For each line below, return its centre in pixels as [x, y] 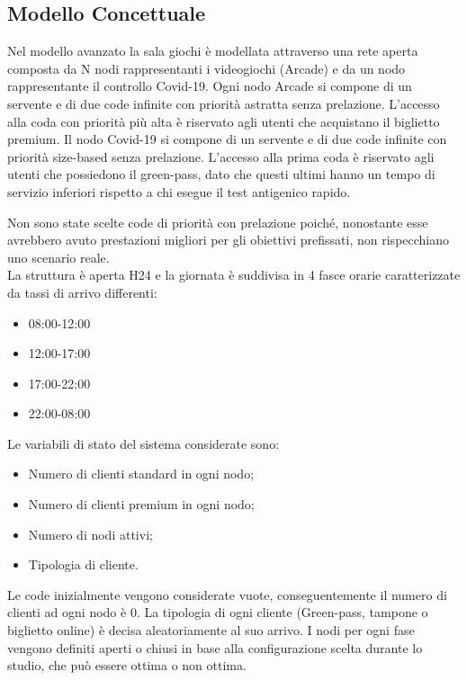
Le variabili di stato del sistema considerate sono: [144, 443]
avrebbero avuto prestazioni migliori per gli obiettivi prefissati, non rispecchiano [229, 240]
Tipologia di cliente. [83, 564]
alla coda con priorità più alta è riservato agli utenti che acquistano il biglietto [224, 121]
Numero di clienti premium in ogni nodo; [141, 504]
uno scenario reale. [58, 257]
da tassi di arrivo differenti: [82, 292]
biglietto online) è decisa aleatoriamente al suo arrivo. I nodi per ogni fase [211, 630]
